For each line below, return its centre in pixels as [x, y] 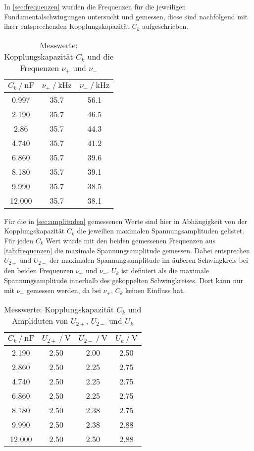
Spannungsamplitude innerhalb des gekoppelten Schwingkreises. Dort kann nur [124, 280]
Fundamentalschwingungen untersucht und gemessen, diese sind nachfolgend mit [126, 16]
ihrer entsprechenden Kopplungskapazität [67, 26]
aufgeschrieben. [165, 26]
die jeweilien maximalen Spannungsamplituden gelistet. [161, 231]
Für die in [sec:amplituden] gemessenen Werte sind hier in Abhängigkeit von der [126, 221]
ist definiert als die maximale [165, 270]
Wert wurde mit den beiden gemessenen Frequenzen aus [131, 240]
